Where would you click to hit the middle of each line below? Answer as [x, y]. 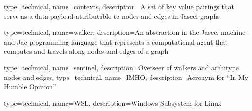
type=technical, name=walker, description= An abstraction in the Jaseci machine [125, 32]
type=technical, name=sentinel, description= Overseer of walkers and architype [121, 67]
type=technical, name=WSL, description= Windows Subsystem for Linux [113, 103]
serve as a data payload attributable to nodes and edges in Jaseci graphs [112, 16]
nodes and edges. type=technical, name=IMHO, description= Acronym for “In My [126, 77]
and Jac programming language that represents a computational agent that [116, 41]
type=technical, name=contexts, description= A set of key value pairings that [119, 6]
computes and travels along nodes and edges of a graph [86, 51]
